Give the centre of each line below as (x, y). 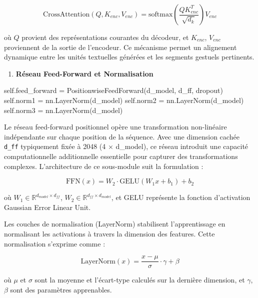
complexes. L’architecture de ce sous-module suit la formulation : (104, 166)
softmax (160, 14)
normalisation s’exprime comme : (55, 243)
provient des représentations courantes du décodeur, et (105, 37)
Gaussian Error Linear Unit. (47, 207)
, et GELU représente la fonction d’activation (181, 197)
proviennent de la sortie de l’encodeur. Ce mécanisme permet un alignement (120, 47)
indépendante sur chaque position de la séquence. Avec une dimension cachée (122, 136)
